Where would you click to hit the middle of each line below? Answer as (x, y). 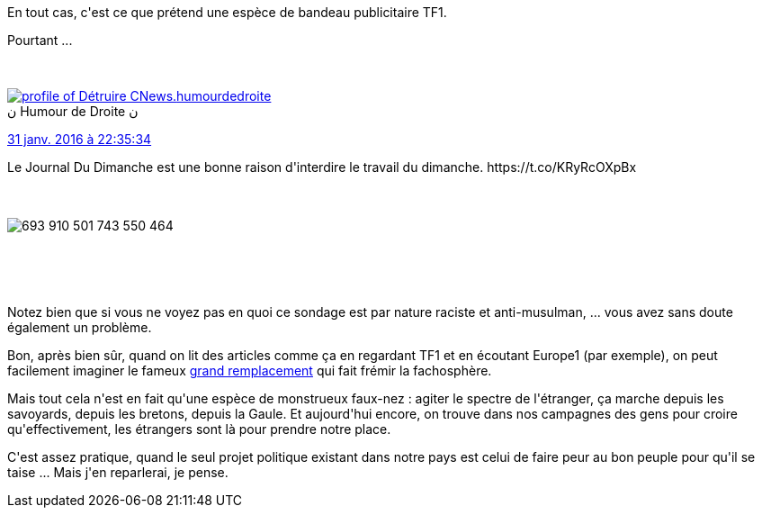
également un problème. (80, 327)
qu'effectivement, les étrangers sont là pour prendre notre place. (199, 429)
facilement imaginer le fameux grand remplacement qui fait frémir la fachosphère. (250, 370)
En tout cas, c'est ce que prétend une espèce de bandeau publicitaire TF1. (227, 12)
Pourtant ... (40, 40)
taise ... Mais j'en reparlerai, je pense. (118, 472)
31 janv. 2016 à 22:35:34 (80, 139)
